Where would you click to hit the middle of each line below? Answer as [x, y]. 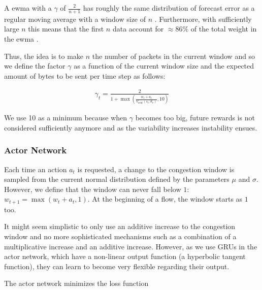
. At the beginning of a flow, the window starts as [165, 199]
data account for [138, 29]
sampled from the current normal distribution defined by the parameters [117, 179]
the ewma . [21, 39]
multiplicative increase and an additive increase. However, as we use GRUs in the [131, 246]
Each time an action [36, 169]
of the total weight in [224, 29]
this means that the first [66, 29]
